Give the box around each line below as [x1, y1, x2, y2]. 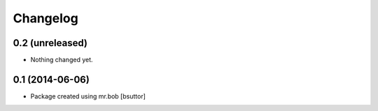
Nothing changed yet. [30, 56, 94, 64]
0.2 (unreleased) [13, 37, 87, 49]
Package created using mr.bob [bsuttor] [30, 91, 146, 101]
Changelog [13, 10, 78, 26]
